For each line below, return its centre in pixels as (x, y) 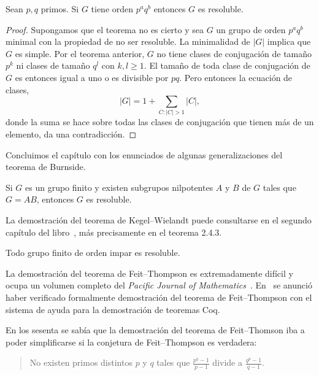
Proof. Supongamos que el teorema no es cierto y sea (105, 29)
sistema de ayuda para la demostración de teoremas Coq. (113, 309)
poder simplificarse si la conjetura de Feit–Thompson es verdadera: (131, 342)
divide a (227, 362)
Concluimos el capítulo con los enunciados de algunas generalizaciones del (144, 154)
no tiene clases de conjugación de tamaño (234, 53)
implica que (289, 41)
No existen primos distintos (81, 362)
